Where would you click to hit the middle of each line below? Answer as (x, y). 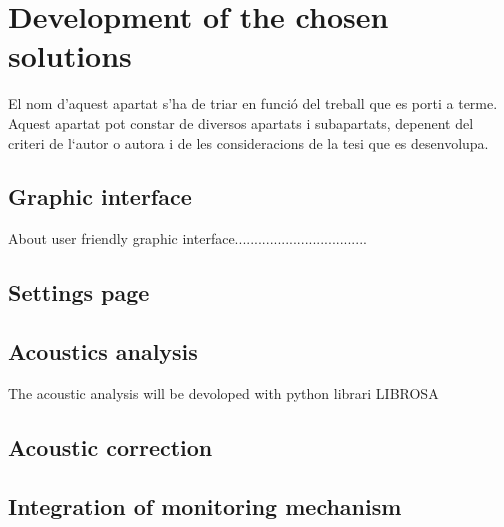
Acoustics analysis (103, 351)
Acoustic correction (110, 446)
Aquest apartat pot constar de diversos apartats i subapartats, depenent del (241, 122)
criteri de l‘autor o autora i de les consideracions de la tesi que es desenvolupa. (248, 142)
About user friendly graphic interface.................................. (187, 238)
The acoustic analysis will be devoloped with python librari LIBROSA (223, 392)
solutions (70, 55)
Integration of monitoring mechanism (205, 505)
